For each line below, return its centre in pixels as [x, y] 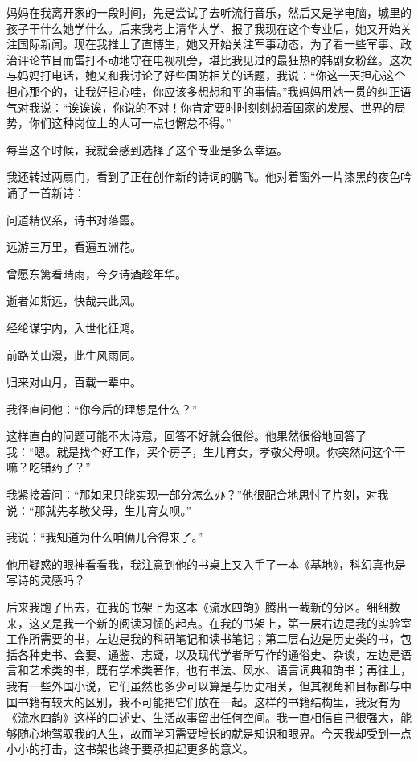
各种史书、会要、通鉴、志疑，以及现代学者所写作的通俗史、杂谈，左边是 [209, 654]
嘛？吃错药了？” [49, 467]
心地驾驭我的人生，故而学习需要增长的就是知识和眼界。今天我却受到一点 [220, 733]
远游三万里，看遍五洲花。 [74, 247]
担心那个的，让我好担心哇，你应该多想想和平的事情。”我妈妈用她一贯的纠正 [203, 91]
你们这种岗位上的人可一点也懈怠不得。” [130, 123]
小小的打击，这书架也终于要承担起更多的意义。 [130, 749]
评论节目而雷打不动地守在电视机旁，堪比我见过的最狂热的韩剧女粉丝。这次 [214, 59]
